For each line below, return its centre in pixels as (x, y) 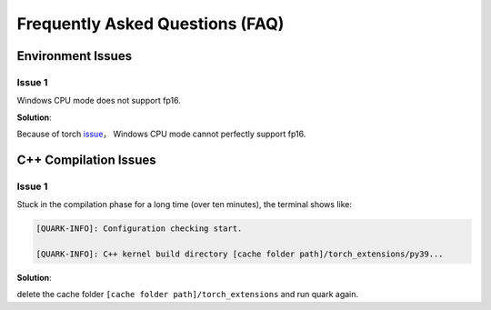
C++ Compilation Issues (86, 160)
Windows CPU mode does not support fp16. (99, 101)
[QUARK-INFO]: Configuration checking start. (139, 229)
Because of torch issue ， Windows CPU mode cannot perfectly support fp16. (161, 134)
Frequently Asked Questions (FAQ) (150, 24)
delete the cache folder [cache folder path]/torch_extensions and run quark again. (188, 295)
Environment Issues (74, 56)
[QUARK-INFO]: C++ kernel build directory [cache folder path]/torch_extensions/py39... (240, 254)
